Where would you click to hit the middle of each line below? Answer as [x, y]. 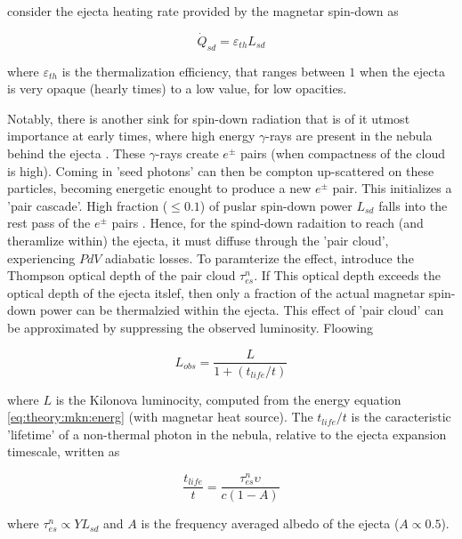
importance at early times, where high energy [131, 136]
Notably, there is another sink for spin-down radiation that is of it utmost [209, 118]
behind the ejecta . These [76, 153]
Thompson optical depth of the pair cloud [122, 275]
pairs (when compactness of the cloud [343, 153]
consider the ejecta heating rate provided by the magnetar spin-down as [203, 11]
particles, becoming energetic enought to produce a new [159, 188]
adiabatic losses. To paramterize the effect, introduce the [259, 257]
